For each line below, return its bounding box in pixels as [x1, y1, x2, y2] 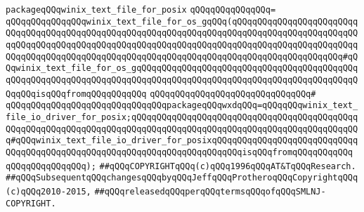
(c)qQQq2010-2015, [6, 186, 91, 197]
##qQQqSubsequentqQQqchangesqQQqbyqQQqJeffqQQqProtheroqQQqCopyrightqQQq [6, 173, 358, 183]
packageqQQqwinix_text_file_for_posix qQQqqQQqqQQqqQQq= [6, 5, 276, 15]
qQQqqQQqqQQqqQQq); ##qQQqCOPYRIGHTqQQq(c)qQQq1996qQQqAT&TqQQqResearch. [6, 161, 356, 171]
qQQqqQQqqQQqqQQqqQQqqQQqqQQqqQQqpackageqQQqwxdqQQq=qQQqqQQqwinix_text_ [6, 100, 358, 111]
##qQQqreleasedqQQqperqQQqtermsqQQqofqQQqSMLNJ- [94, 186, 326, 197]
